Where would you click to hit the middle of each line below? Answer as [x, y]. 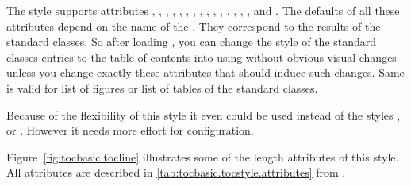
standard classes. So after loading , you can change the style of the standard [192, 42]
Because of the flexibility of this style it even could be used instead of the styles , [204, 114]
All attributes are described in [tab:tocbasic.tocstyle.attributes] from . [176, 172]
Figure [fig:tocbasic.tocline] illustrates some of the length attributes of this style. [203, 156]
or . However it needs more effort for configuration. [130, 130]
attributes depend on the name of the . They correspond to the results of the [194, 26]
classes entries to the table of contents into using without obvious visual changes [202, 57]
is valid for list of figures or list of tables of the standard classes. [162, 87]
